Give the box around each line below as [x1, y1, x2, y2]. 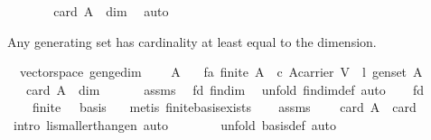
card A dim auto [53, 2, 169, 20]
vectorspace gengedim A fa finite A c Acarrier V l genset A [19, 62, 423, 81]
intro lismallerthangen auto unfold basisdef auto [13, 115, 336, 134]
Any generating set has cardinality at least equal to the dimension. [7, 32, 377, 51]
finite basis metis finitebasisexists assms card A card [32, 98, 417, 117]
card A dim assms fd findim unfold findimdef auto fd [25, 79, 425, 98]
